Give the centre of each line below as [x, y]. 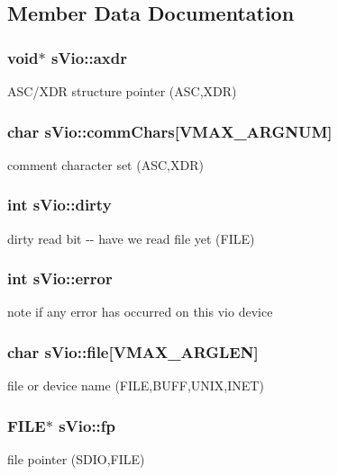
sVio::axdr [89, 57]
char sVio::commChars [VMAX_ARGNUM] [170, 131]
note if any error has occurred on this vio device [140, 312]
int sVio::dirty [59, 205]
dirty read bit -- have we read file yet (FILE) [131, 238]
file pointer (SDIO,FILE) [76, 459]
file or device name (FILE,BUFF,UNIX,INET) [136, 385]
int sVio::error [60, 278]
